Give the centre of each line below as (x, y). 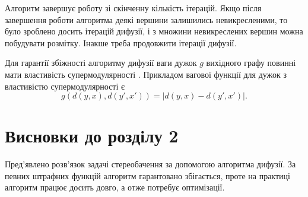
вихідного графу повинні (251, 63)
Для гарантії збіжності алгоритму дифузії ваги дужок (101, 63)
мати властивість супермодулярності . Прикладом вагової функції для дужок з (146, 74)
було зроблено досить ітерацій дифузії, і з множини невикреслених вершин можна (154, 31)
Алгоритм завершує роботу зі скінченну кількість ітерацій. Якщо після (133, 8)
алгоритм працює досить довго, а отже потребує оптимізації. (115, 187)
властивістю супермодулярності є (65, 86)
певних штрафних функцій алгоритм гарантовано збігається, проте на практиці (147, 175)
